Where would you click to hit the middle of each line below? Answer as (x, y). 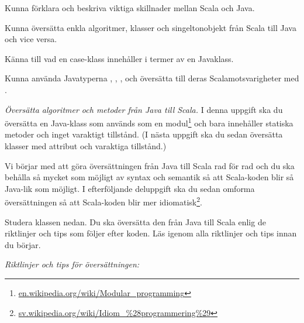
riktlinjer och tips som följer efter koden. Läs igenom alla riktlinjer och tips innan (151, 233)
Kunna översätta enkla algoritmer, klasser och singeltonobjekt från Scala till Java (151, 27)
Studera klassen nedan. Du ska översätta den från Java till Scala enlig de (135, 221)
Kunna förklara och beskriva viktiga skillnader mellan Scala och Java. (130, 8)
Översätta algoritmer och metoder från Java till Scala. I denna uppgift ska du (144, 109)
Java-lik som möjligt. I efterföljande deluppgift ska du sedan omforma (130, 188)
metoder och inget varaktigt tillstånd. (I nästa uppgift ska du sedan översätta (144, 134)
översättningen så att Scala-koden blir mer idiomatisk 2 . (103, 201)
